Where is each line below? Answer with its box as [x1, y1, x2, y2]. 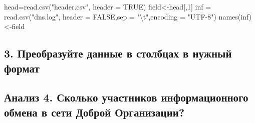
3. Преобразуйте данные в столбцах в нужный [4, 45, 232, 61]
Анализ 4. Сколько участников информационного [4, 89, 248, 105]
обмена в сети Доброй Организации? [4, 104, 185, 119]
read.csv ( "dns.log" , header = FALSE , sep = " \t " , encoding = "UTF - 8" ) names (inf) [4, 11, 252, 21]
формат [4, 60, 40, 75]
